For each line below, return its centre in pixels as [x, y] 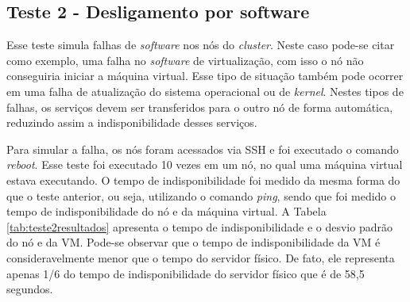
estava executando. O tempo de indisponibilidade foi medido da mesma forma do [203, 180]
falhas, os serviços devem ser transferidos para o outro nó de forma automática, [200, 107]
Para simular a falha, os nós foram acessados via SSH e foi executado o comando [203, 149]
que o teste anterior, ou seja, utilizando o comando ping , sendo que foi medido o [201, 195]
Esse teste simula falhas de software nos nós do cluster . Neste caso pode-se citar [201, 45]
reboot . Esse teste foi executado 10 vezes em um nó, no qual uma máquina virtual [205, 164]
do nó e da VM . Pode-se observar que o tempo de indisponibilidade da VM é [193, 242]
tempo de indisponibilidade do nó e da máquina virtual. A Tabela [166, 211]
